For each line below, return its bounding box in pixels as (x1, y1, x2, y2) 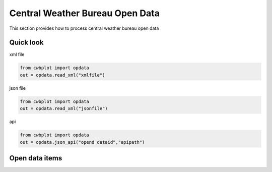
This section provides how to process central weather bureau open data (9, 25, 159, 31)
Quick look (9, 38, 44, 47)
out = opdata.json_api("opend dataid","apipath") (20, 139, 145, 145)
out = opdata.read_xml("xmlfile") (20, 72, 105, 78)
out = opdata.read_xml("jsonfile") (20, 106, 108, 111)
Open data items (9, 154, 62, 162)
